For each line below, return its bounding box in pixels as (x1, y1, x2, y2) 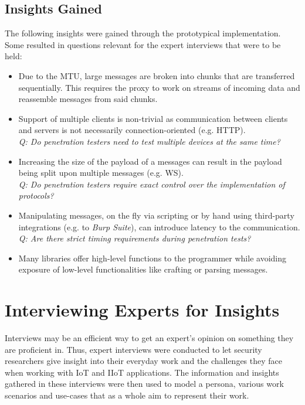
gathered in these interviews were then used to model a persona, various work (5, 377, 284, 390)
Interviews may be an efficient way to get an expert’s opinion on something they (5, 332, 294, 344)
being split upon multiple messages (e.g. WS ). (18, 166, 184, 179)
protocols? (18, 189, 54, 202)
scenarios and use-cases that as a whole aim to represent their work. (5, 389, 249, 401)
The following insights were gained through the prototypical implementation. (5, 27, 281, 39)
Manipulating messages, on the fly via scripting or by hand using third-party (18, 209, 294, 221)
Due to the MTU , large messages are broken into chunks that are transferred (18, 69, 295, 81)
